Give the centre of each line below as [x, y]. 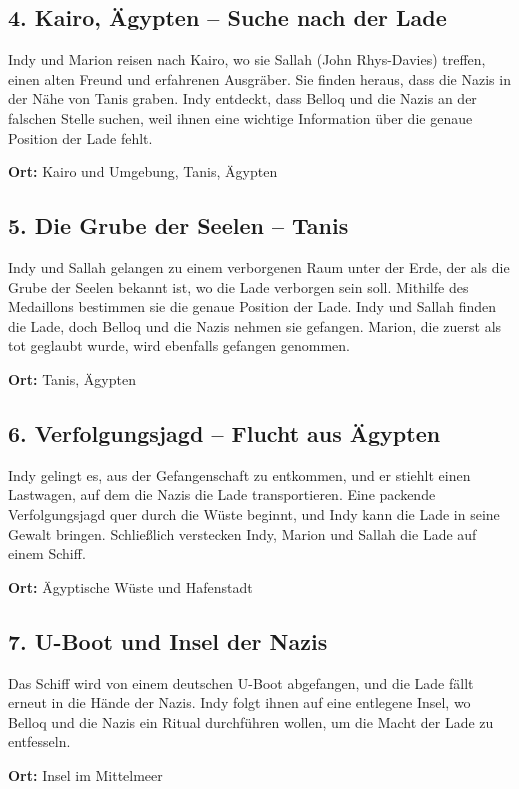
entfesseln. [39, 741]
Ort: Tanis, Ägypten [72, 378]
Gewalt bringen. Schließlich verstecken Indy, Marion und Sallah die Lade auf [242, 533]
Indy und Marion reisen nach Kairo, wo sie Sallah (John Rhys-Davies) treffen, [247, 59]
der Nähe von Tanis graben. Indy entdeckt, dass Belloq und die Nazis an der [242, 98]
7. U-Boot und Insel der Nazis [168, 640]
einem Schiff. [47, 553]
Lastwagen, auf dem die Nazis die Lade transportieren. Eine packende [222, 494]
